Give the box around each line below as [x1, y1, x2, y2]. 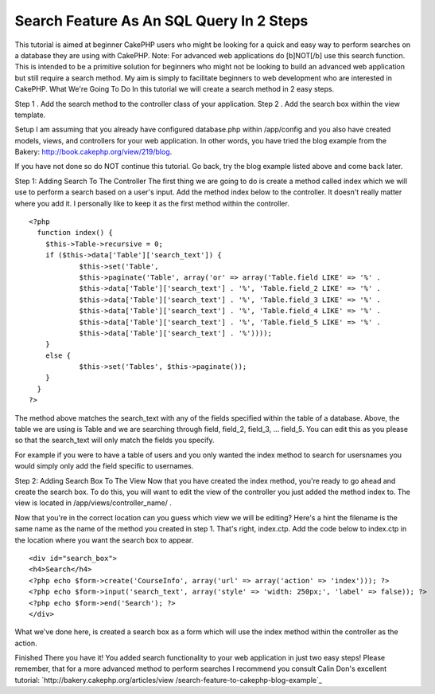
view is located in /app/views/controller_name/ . [14, 498, 173, 508]
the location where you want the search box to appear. [14, 535, 194, 545]
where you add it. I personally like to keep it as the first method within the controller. [14, 198, 289, 208]
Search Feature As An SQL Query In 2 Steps [14, 12, 309, 29]
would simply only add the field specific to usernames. [14, 461, 194, 471]
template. [14, 110, 46, 120]
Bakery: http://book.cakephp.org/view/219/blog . [14, 147, 173, 157]
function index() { [37, 228, 113, 237]
